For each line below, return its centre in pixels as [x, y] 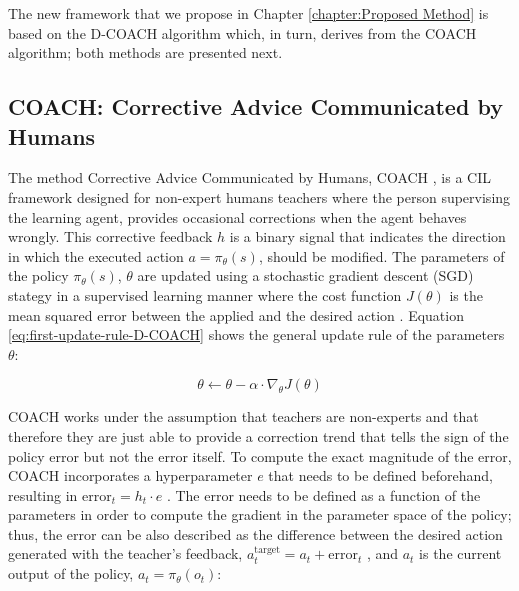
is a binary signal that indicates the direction [367, 236]
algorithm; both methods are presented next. [145, 52]
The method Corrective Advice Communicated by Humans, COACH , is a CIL [249, 177]
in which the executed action [96, 255]
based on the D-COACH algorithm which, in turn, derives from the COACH [242, 32]
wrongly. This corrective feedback [110, 236]
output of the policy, [71, 573]
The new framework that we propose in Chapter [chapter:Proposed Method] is [248, 13]
